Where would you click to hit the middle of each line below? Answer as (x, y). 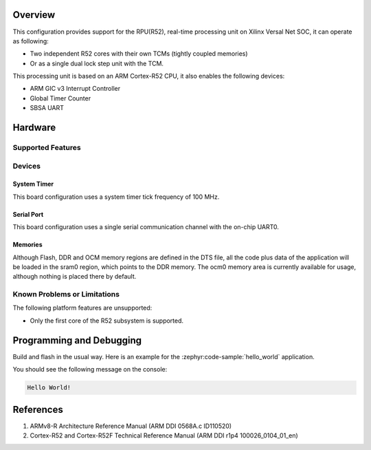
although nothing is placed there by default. (75, 277)
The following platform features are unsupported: (82, 308)
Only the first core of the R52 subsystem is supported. (107, 321)
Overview (34, 15)
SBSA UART (47, 108)
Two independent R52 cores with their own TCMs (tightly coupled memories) (139, 54)
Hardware (34, 128)
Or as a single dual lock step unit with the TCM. (97, 63)
